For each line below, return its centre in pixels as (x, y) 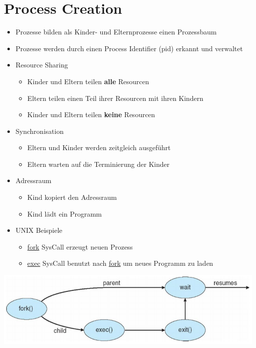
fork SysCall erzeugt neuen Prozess (80, 246)
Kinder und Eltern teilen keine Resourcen (91, 114)
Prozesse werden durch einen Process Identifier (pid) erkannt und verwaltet (129, 48)
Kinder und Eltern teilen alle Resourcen (88, 81)
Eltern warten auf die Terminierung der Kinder (98, 164)
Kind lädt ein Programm (64, 213)
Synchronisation (40, 131)
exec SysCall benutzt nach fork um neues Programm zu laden (120, 263)
